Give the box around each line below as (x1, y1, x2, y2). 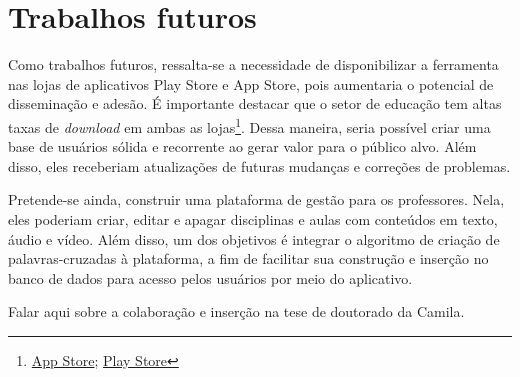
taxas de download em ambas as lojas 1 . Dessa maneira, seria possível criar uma (8, 113, 491, 137)
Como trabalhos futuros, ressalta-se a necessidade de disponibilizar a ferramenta (8, 54, 499, 75)
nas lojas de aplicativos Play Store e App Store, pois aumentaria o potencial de (8, 73, 494, 94)
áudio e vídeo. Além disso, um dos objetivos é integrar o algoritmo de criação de (8, 228, 500, 249)
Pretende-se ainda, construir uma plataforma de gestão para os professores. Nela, (8, 189, 505, 210)
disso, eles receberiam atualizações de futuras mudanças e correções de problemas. (8, 155, 511, 176)
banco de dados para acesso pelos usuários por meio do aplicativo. (8, 267, 413, 288)
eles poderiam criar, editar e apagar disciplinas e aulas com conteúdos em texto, (8, 208, 498, 229)
